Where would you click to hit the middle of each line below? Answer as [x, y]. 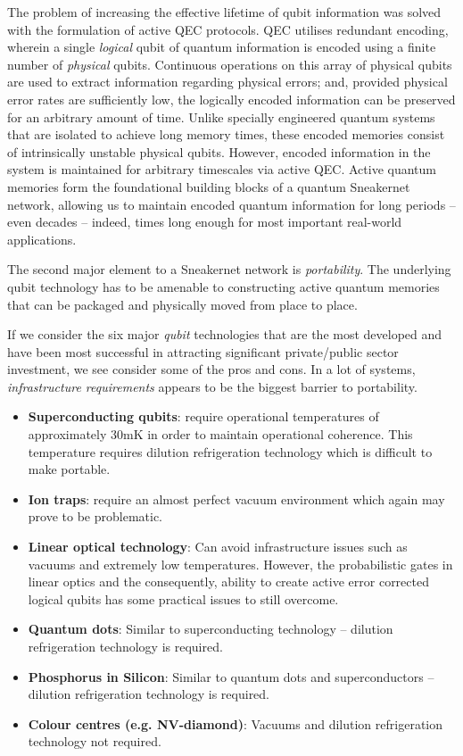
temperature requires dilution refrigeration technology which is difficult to [230, 451]
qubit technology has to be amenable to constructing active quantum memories [223, 286]
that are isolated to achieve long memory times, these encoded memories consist [226, 134]
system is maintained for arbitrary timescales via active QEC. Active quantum [222, 169]
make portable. [69, 469]
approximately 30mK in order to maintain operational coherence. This [220, 434]
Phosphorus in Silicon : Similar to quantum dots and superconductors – [231, 676]
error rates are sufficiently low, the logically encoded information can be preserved [231, 99]
